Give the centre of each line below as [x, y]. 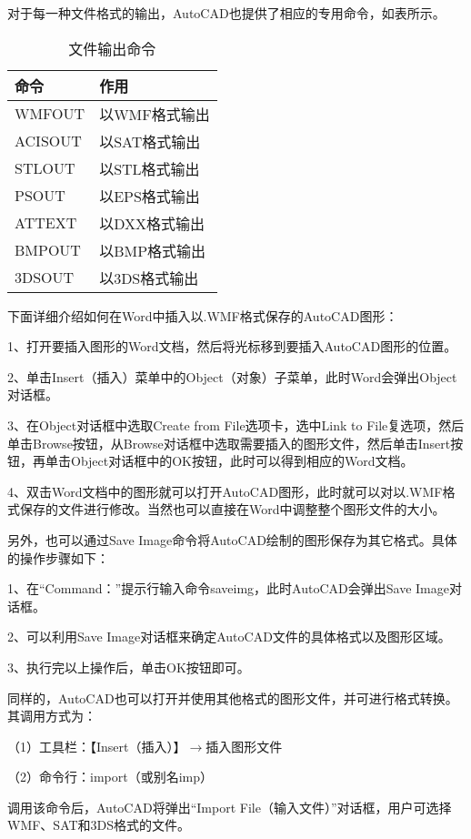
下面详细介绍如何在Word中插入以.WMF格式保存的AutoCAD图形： [203, 315]
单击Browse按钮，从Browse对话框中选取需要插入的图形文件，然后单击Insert [229, 443]
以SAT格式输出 [150, 141]
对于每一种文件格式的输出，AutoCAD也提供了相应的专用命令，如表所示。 [226, 13]
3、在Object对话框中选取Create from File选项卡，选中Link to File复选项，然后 [236, 425]
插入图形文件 [244, 746]
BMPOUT [48, 250]
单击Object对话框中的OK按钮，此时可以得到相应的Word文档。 [229, 461]
